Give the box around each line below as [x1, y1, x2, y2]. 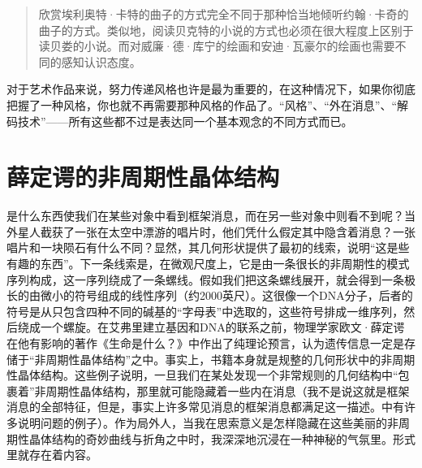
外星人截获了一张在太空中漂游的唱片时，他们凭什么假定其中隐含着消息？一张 [6, 223, 416, 240]
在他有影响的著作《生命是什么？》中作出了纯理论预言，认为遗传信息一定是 [6, 335, 404, 352]
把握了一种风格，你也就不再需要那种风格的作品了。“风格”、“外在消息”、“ [6, 96, 398, 113]
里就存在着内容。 [6, 446, 97, 463]
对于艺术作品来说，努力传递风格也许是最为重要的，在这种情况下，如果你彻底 [6, 80, 416, 97]
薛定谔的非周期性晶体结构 [6, 160, 280, 193]
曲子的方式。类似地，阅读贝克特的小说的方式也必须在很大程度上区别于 [38, 21, 414, 38]
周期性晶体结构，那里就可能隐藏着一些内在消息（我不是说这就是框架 [45, 382, 410, 399]
